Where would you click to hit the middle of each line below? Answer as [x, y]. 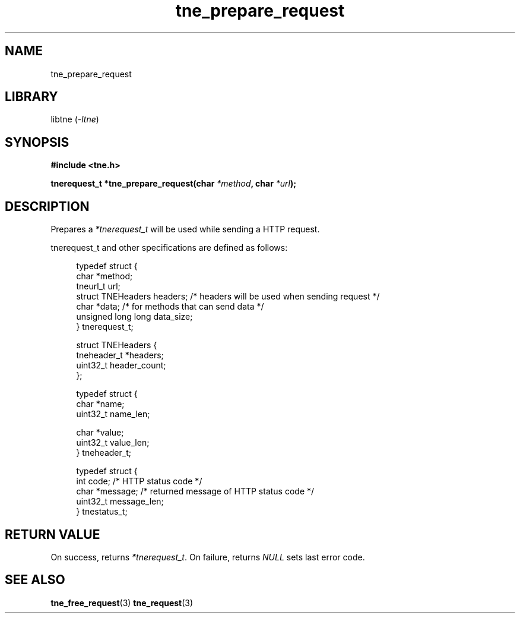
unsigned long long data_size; [134, 317]
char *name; [100, 404]
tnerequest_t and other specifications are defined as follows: [169, 248]
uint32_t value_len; [113, 443]
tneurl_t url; [98, 286]
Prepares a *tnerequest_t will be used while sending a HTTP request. [185, 229]
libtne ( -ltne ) [75, 119]
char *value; [100, 433]
